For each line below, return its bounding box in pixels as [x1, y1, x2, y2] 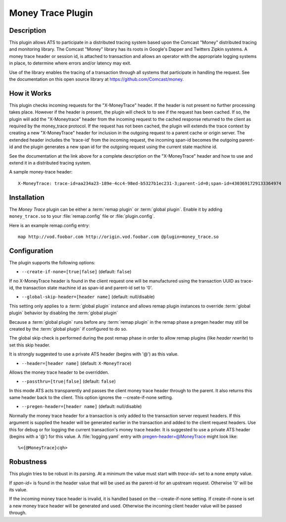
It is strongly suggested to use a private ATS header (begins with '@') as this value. [9, 351, 179, 357]
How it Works [9, 89, 51, 98]
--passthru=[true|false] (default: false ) [21, 378, 116, 384]
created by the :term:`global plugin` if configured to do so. [9, 326, 128, 332]
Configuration [9, 246, 53, 255]
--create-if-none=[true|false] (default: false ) [21, 269, 132, 275]
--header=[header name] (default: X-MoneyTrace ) [21, 360, 132, 366]
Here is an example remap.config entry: [9, 222, 90, 228]
